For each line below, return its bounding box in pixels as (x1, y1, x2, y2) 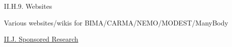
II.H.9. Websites (4, 1, 52, 11)
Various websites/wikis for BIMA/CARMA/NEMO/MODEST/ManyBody (4, 17, 229, 27)
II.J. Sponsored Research (4, 34, 78, 44)
